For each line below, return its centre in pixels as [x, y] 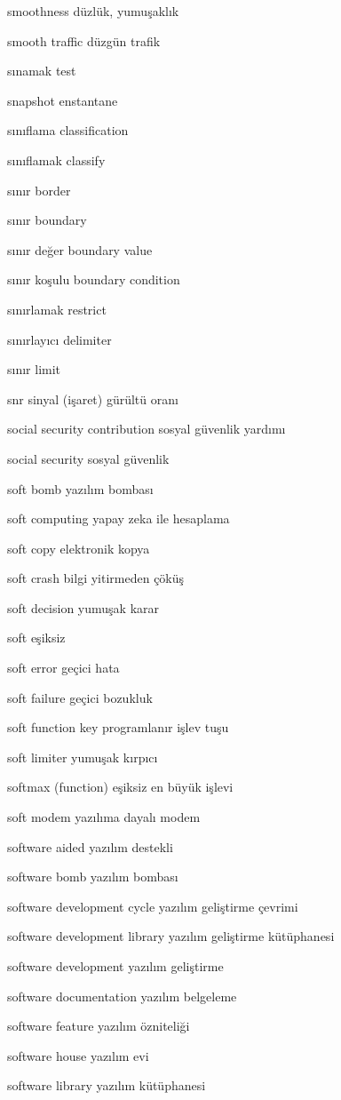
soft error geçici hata [63, 668]
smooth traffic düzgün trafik [84, 40]
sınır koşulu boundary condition [94, 279]
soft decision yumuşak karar [83, 607]
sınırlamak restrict [57, 309]
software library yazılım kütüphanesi [107, 1085]
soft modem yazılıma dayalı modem [104, 817]
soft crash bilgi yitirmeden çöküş [96, 578]
